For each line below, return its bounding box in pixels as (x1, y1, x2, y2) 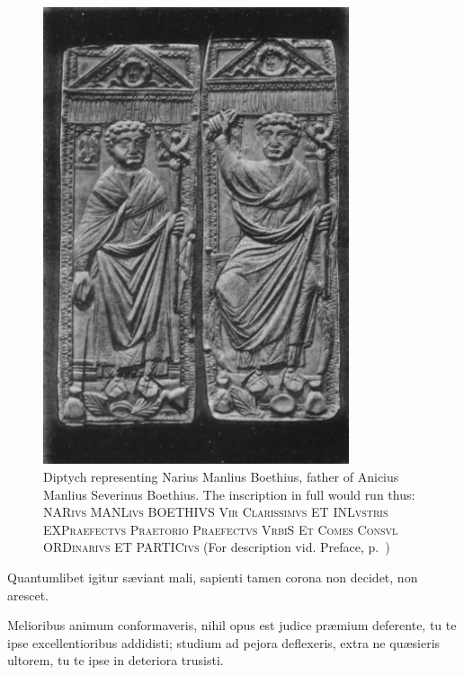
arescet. (7, 585, 49, 604)
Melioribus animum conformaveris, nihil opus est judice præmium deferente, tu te (7, 616, 457, 635)
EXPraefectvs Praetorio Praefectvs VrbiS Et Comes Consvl (43, 520, 398, 538)
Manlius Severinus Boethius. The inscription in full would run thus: (43, 484, 415, 503)
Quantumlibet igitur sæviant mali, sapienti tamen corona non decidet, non (7, 568, 418, 587)
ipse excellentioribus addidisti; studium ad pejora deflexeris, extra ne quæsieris (7, 633, 441, 652)
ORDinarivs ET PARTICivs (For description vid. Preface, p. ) (43, 537, 390, 556)
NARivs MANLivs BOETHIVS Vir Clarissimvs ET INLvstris (43, 502, 388, 521)
